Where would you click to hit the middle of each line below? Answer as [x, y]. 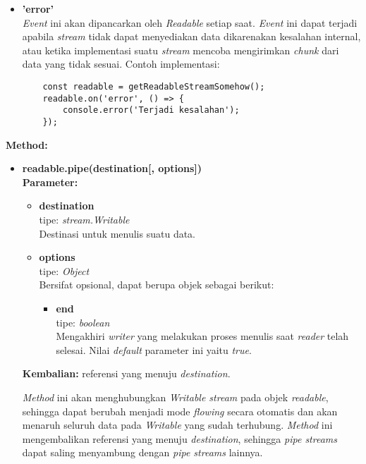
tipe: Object [64, 270]
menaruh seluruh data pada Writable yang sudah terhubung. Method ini [177, 425]
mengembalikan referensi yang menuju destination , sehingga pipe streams [180, 438]
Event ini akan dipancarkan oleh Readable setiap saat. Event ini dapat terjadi [190, 22]
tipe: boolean [83, 322]
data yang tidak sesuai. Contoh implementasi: [121, 64]
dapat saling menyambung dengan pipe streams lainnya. [142, 452]
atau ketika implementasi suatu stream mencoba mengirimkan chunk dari [181, 50]
